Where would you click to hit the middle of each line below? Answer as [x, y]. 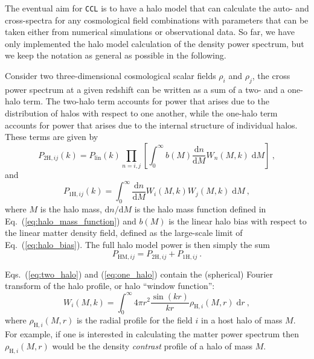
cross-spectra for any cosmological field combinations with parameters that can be [157, 20]
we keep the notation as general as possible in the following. [116, 55]
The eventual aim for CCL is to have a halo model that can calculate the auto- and [157, 8]
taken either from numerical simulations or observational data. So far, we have [150, 32]
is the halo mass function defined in [200, 209]
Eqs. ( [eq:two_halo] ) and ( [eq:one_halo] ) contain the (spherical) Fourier [139, 274]
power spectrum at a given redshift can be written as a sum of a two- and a [145, 89]
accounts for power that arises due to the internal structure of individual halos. [151, 125]
